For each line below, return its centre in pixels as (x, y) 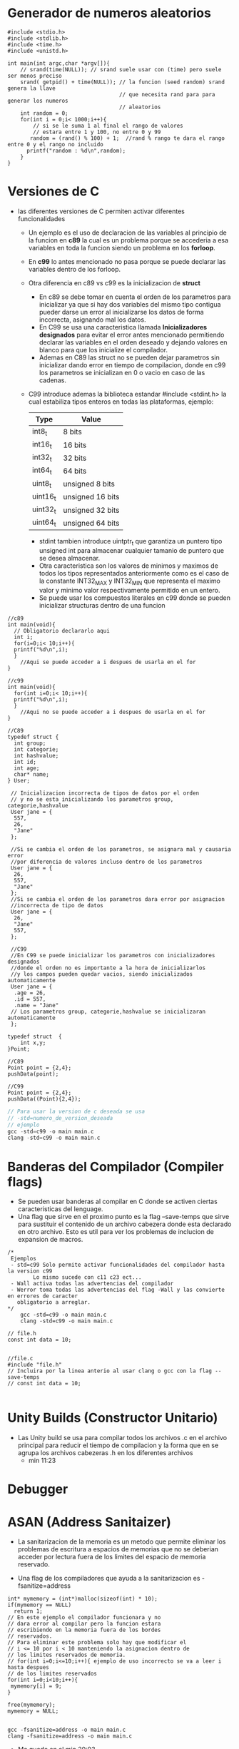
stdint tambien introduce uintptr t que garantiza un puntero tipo (131, 542)
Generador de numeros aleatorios (110, 13)
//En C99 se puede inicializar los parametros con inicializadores (113, 955)
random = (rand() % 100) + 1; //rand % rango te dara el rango (127, 138)
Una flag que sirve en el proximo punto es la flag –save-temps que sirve (123, 1217)
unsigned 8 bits (89, 484)
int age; (27, 768)
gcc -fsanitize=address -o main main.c (67, 1730)
